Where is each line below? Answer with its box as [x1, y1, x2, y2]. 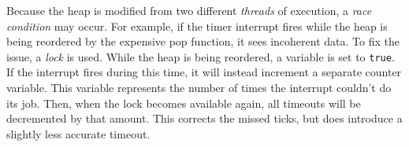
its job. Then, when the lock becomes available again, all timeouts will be [6, 94, 361, 111]
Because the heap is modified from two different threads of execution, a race [6, 2, 372, 18]
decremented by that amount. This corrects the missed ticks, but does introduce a [6, 110, 403, 127]
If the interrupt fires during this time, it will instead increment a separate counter [6, 64, 402, 80]
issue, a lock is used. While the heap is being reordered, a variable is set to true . [6, 48, 395, 64]
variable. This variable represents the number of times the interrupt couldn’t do [6, 79, 392, 96]
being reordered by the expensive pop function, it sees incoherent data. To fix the [6, 33, 400, 50]
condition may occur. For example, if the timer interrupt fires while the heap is [6, 17, 388, 34]
